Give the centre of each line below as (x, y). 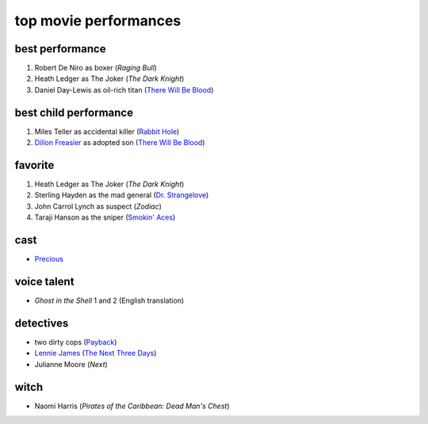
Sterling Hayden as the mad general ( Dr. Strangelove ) (122, 195)
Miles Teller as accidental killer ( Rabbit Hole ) (107, 132)
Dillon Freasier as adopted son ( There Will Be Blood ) (120, 143)
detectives (42, 323)
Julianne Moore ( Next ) (71, 364)
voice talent (44, 281)
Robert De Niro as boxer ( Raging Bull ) (96, 68)
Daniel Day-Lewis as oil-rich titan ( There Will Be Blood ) (124, 90)
